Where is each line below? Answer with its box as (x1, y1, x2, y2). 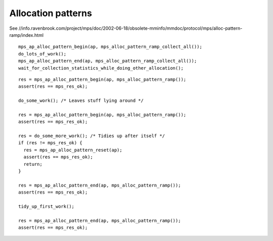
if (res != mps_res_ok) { (18, 140, 83, 146)
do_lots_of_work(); (18, 51, 67, 56)
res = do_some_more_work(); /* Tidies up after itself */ (18, 133, 165, 139)
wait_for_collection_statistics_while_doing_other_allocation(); (18, 65, 184, 71)
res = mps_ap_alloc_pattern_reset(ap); (23, 147, 122, 153)
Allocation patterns (9, 8, 92, 19)
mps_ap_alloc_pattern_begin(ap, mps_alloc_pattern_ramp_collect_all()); (18, 44, 202, 50)
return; (23, 161, 42, 167)
